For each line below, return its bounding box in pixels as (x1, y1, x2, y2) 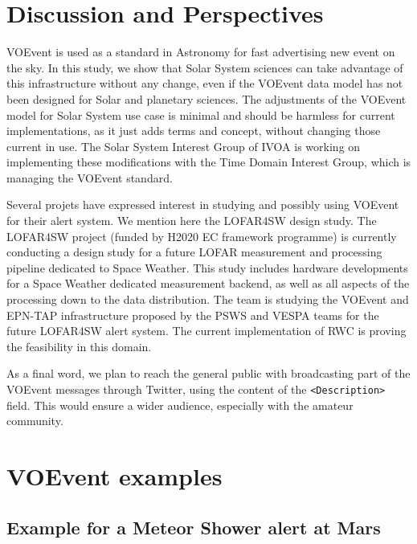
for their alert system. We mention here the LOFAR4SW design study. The (6, 212, 377, 229)
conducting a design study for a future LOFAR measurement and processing (6, 243, 382, 260)
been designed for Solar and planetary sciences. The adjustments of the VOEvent (6, 90, 407, 107)
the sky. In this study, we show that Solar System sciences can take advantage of (6, 59, 403, 76)
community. (6, 412, 63, 429)
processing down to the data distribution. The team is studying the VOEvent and (6, 291, 409, 308)
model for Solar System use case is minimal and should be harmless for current (6, 106, 395, 123)
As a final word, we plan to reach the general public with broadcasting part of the (6, 365, 411, 382)
